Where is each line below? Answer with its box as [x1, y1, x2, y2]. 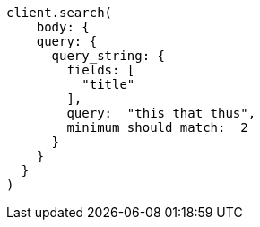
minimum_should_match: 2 [66, 120, 248, 135]
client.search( [6, 5, 113, 20]
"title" [82, 77, 135, 92]
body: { [36, 20, 90, 34]
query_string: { [51, 48, 166, 63]
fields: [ [66, 63, 135, 77]
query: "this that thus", [66, 106, 256, 120]
